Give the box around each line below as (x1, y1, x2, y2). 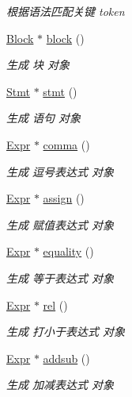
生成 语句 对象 (6, 110, 81, 126)
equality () (43, 243, 94, 260)
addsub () (43, 349, 90, 366)
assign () (43, 190, 85, 206)
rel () (43, 296, 68, 313)
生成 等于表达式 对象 (6, 269, 115, 286)
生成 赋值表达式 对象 (6, 216, 115, 233)
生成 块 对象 (6, 56, 70, 73)
